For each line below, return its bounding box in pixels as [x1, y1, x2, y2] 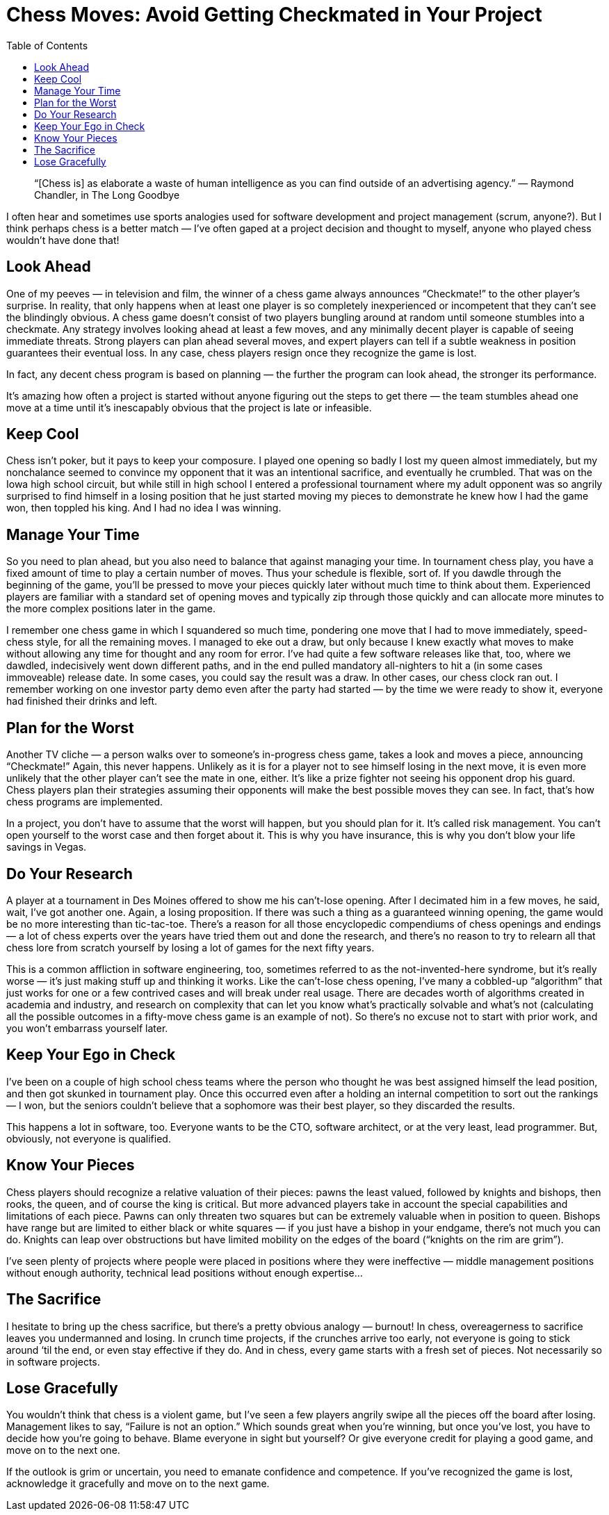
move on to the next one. [6, 1444, 120, 1457]
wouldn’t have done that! [6, 234, 120, 246]
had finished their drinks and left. [6, 695, 158, 707]
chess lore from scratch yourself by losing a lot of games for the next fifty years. [6, 941, 375, 953]
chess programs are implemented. [6, 796, 163, 808]
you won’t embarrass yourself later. [6, 1022, 168, 1034]
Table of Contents [6, 39, 88, 51]
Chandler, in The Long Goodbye [34, 188, 180, 201]
